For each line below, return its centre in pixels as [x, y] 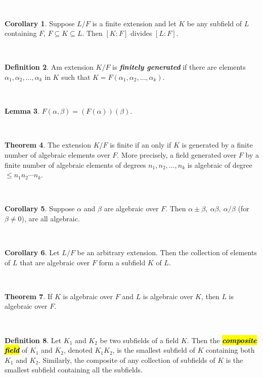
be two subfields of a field [139, 340]
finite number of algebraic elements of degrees [75, 164]
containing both [230, 350]
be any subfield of [214, 23]
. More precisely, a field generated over [177, 154]
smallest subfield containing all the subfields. [74, 370]
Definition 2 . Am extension [49, 67]
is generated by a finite [217, 145]
